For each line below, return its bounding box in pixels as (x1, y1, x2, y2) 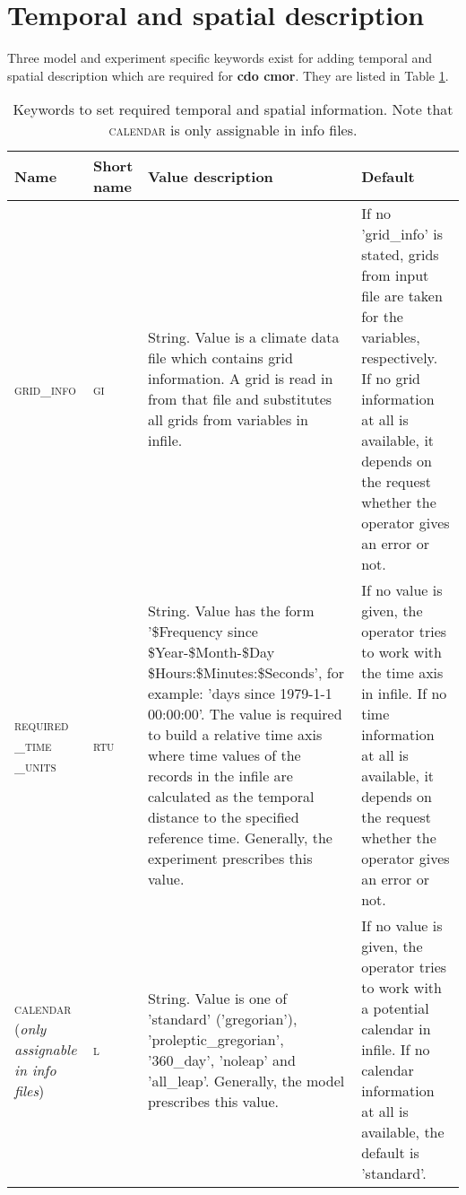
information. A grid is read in (147, 368, 333, 389)
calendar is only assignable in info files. (108, 119, 358, 141)
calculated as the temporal (147, 786, 315, 807)
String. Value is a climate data (147, 327, 340, 348)
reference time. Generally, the (147, 827, 332, 849)
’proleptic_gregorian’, (147, 1028, 284, 1050)
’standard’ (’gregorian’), (147, 1007, 298, 1029)
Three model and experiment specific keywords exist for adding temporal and (7, 48, 433, 67)
